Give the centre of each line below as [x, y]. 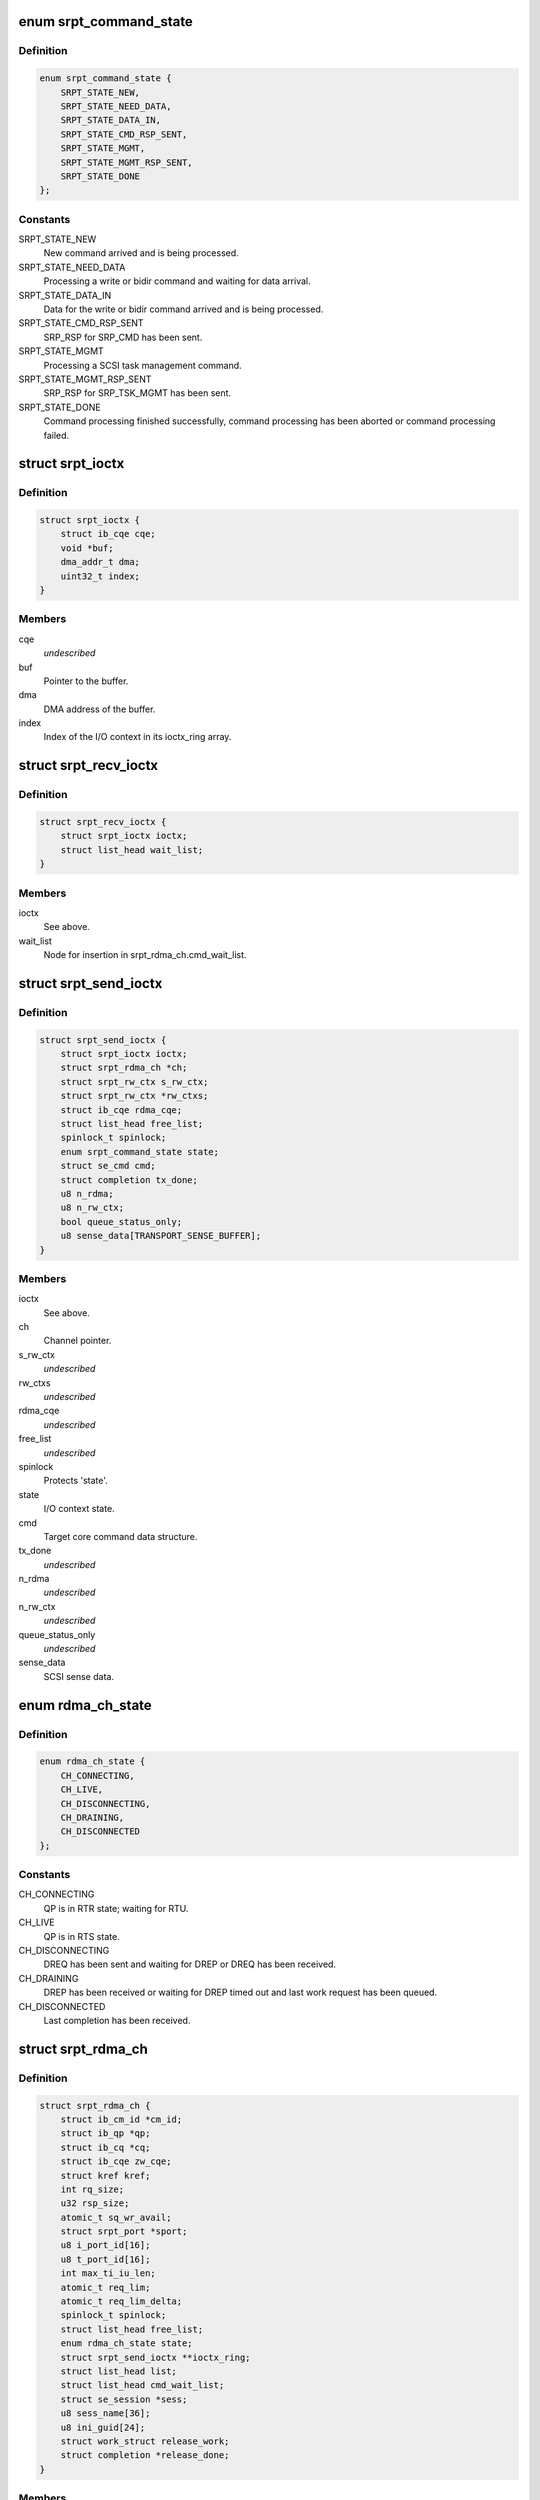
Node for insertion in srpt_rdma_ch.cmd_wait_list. [145, 955]
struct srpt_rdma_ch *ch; [124, 1068]
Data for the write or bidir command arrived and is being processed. [183, 309]
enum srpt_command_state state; [140, 1151]
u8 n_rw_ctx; [92, 1208]
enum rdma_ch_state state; [127, 2343]
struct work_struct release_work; [145, 2441]
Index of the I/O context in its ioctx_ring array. [137, 737]
